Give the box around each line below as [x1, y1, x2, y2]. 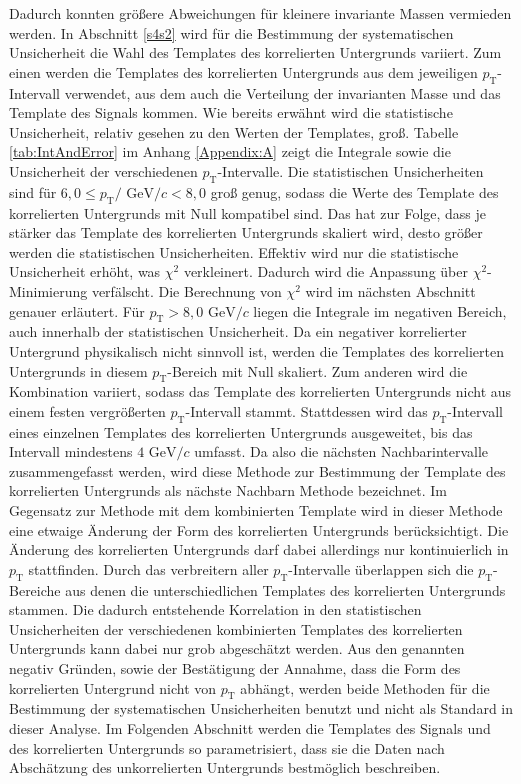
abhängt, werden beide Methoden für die [240, 677, 490, 698]
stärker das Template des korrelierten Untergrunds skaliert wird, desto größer [9, 222, 483, 243]
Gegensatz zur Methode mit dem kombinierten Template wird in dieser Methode [9, 500, 503, 521]
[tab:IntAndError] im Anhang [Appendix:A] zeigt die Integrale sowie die [9, 141, 451, 162]
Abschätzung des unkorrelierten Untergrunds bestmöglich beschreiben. [9, 757, 441, 778]
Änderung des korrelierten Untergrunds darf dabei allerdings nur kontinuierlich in [9, 539, 509, 560]
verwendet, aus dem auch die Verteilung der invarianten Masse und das [64, 82, 501, 103]
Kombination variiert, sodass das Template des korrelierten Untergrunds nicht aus [9, 381, 512, 402]
